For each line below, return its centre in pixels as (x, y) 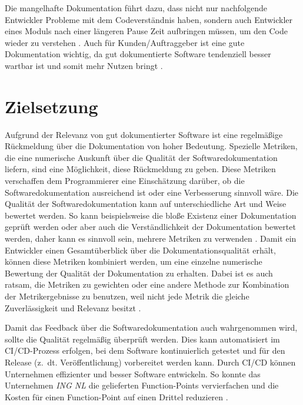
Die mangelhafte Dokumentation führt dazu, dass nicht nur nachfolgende (136, 8)
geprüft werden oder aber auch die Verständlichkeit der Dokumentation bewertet (150, 227)
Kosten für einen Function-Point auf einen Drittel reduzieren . (116, 396)
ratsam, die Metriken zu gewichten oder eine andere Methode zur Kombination (147, 284)
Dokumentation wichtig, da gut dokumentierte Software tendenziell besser (138, 54)
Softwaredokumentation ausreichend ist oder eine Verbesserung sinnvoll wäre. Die (151, 192)
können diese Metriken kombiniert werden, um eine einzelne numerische (134, 261)
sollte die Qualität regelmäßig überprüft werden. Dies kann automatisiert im (142, 339)
